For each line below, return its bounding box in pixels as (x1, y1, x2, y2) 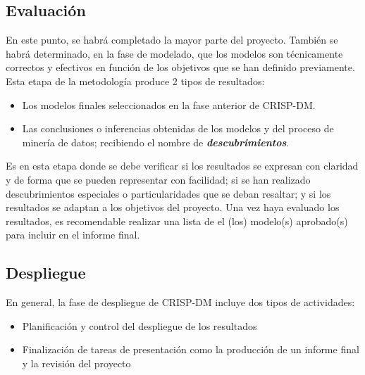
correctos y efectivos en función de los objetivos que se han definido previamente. (6, 60, 355, 75)
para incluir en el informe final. (6, 227, 140, 242)
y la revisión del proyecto (22, 355, 131, 370)
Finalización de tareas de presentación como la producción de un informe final (22, 342, 359, 357)
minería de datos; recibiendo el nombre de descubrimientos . (22, 134, 290, 149)
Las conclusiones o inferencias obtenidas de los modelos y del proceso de (22, 121, 334, 136)
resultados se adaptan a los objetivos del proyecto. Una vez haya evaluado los (6, 200, 340, 215)
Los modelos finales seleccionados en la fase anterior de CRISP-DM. (22, 97, 316, 112)
